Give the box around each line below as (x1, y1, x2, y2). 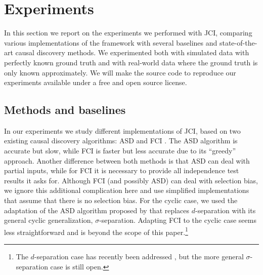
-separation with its (195, 205, 256, 215)
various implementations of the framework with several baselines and (4, 37, 217, 48)
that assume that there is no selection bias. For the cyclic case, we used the (4, 195, 238, 206)
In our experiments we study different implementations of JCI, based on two (4, 125, 241, 136)
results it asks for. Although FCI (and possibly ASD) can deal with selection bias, (4, 175, 258, 185)
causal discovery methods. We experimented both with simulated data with (15, 47, 249, 58)
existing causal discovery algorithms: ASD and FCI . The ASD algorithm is (4, 135, 238, 146)
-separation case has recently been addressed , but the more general (34, 251, 244, 262)
